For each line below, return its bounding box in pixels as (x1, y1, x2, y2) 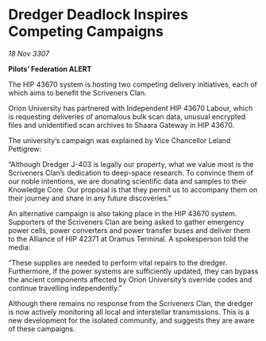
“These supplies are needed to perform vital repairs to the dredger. (8, 258, 228, 267)
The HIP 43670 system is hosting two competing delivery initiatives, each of (8, 79, 258, 89)
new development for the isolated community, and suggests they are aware (8, 316, 255, 325)
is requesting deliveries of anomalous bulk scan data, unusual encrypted (8, 111, 246, 121)
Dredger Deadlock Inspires (8, 6, 189, 24)
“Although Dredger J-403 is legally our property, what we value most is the (8, 159, 254, 169)
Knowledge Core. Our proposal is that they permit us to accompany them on (8, 184, 258, 194)
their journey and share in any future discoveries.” (8, 193, 172, 203)
